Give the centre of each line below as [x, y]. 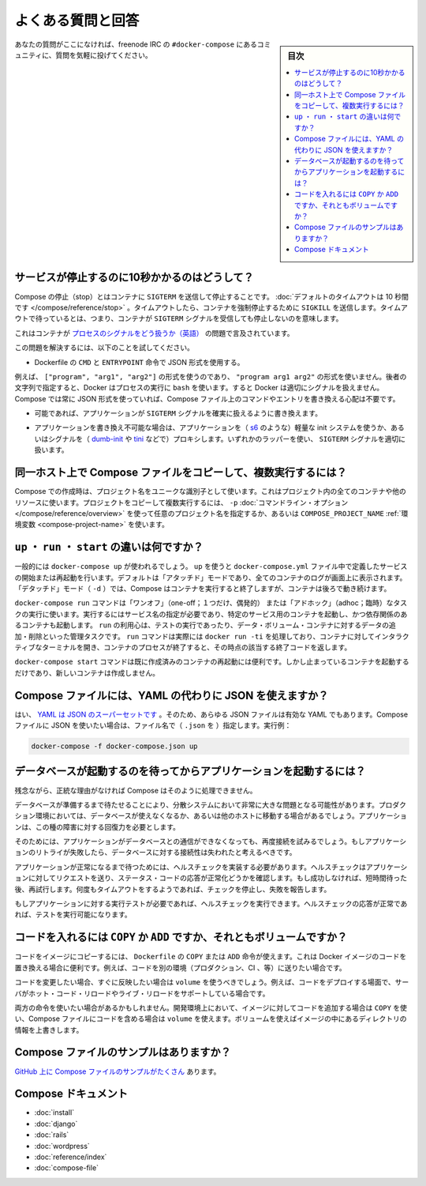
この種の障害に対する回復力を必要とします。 [108, 826]
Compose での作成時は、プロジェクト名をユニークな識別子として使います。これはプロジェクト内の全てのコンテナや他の [210, 491]
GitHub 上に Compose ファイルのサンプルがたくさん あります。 [118, 1071]
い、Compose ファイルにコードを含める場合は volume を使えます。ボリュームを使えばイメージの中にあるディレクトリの [211, 1018]
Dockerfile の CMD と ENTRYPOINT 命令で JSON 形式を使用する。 [139, 362]
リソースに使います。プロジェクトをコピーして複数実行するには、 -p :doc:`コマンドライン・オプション [181, 503]
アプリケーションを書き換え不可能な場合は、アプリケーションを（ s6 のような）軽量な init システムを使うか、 [213, 427]
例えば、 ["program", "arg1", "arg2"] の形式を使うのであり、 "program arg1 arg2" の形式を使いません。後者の [211, 376]
